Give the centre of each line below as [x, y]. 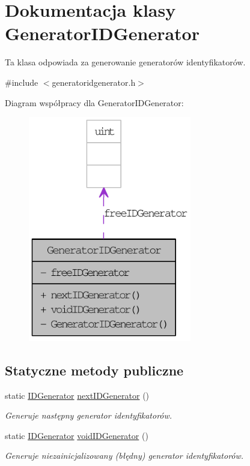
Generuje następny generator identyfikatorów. [89, 415]
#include [22, 82]
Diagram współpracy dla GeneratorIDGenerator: [94, 102]
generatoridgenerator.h [94, 82]
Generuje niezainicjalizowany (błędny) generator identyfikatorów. [124, 456]
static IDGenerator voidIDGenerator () [77, 435]
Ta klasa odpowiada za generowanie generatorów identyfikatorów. [125, 62]
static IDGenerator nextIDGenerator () [77, 395]
